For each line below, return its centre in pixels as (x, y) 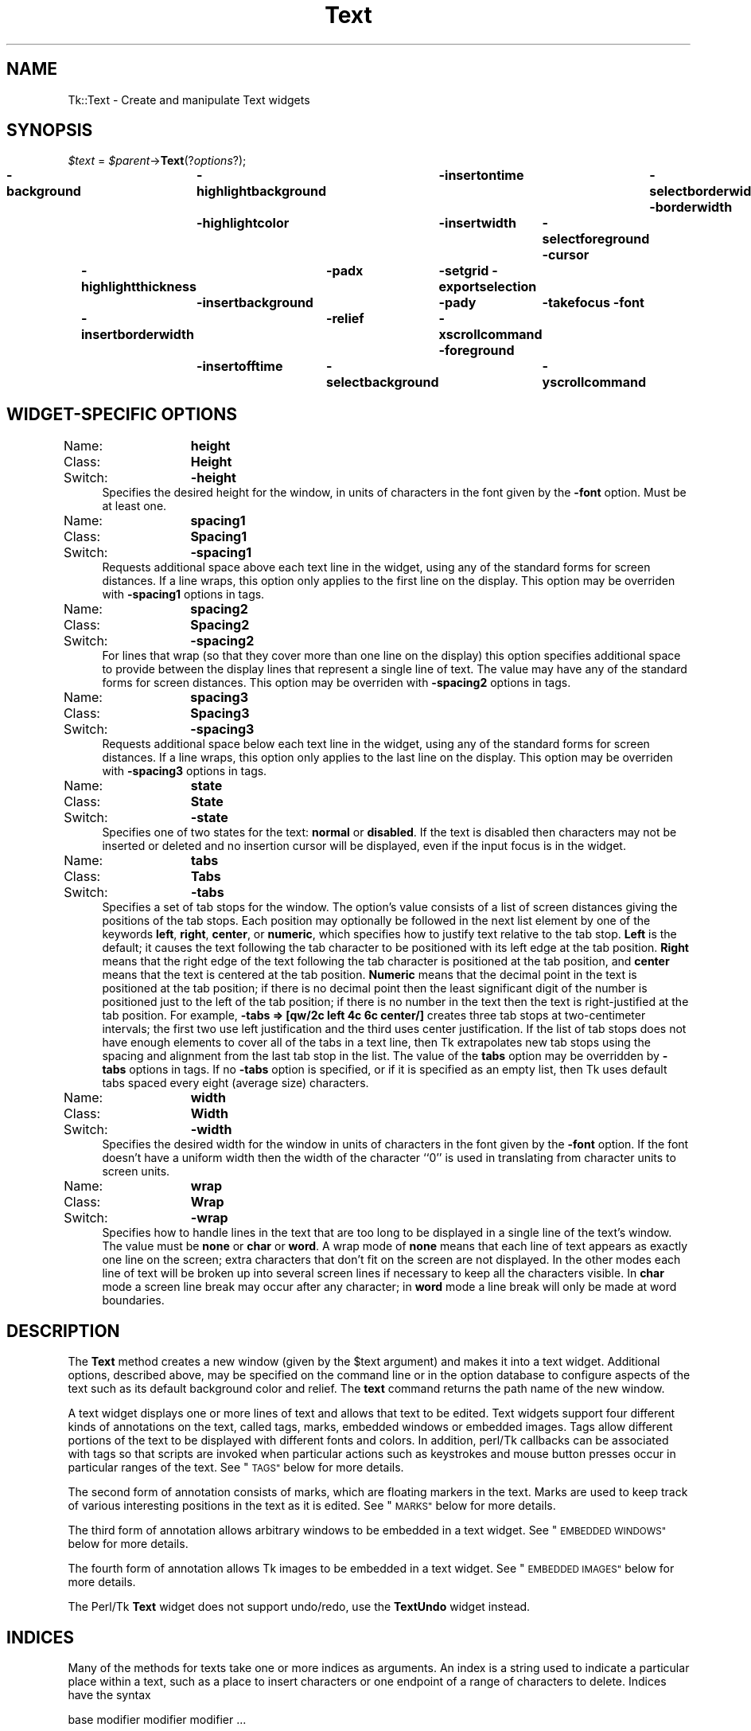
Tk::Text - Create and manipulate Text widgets (189, 99)
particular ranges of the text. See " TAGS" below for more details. (236, 1468)
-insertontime (481, 175)
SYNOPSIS (50, 131)
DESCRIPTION (63, 1331)
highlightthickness (139, 287)
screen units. (136, 1172)
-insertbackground (255, 303)
